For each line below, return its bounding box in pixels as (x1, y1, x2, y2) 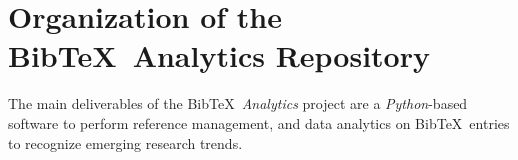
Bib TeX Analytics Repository (8, 35, 430, 76)
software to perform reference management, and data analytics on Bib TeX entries (8, 112, 510, 133)
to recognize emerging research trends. (8, 132, 243, 153)
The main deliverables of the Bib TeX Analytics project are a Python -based (8, 93, 468, 114)
